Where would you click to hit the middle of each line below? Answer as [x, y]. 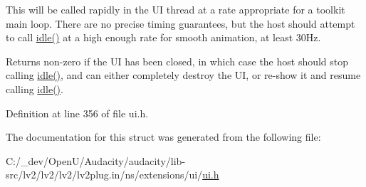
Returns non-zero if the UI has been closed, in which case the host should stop [177, 61]
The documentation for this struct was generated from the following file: [163, 137]
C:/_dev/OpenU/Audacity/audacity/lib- [96, 160]
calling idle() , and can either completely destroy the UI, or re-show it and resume [183, 75]
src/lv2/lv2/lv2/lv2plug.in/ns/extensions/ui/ [104, 175]
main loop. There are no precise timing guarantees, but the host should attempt [181, 23]
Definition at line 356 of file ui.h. [77, 113]
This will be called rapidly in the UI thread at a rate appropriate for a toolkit [176, 9]
